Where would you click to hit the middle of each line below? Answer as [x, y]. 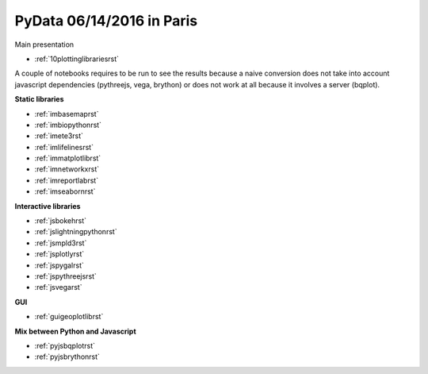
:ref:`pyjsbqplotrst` [65, 345]
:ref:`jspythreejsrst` [65, 276]
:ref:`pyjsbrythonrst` [67, 357]
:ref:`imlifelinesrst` [64, 147]
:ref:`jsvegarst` [58, 287]
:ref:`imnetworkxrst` [67, 169]
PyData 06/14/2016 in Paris [106, 21]
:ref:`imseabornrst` [65, 191]
